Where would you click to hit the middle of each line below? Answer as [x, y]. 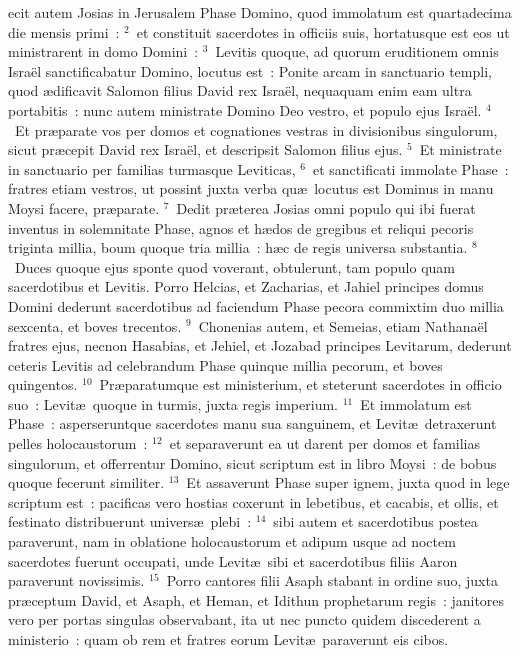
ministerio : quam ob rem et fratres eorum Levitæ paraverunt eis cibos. [228, 639]
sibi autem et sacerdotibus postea [375, 521]
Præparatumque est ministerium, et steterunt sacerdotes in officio [300, 384]
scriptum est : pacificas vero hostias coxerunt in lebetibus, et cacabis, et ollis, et [253, 501]
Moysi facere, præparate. [84, 207]
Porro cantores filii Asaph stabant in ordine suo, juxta [332, 580]
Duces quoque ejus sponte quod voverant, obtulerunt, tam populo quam [234, 266]
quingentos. [43, 384]
